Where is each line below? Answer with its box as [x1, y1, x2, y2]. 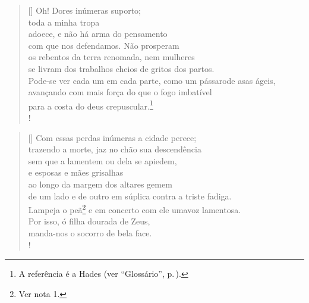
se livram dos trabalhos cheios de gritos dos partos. [28, 62, 215, 74]
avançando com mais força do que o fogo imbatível [28, 86, 212, 98]
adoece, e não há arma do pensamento [28, 27, 168, 40]
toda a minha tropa [28, 15, 100, 28]
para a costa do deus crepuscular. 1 [28, 98, 153, 112]
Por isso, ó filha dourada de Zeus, [28, 215, 150, 227]
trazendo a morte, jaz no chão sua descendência [28, 143, 201, 155]
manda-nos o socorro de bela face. [28, 227, 152, 239]
